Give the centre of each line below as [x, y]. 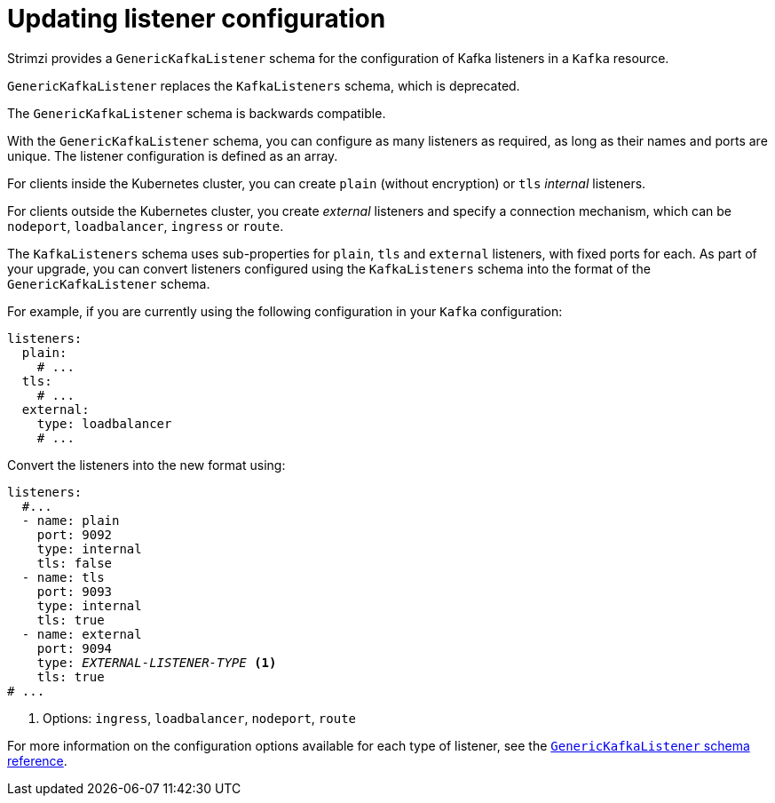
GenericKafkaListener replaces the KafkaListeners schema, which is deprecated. [264, 85]
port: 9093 [75, 591]
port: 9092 [75, 534]
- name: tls [63, 577]
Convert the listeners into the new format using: [146, 465]
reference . [37, 760]
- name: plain [71, 520]
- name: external [82, 634]
